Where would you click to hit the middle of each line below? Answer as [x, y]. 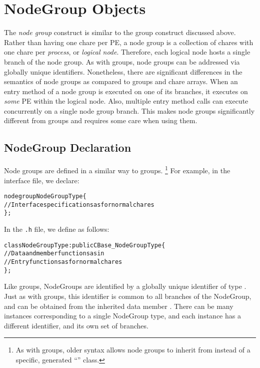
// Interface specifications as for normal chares [79, 205]
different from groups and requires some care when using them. [101, 120]
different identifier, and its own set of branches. [76, 325]
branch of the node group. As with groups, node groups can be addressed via [122, 61]
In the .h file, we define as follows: [57, 229]
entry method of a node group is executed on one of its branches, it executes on [126, 91]
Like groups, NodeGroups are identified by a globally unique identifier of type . [125, 286]
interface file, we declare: [42, 180]
